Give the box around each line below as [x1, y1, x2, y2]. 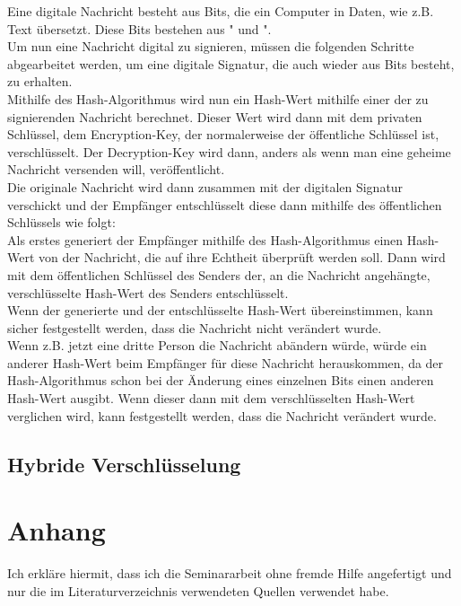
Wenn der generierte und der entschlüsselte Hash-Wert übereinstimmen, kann [7, 301, 433, 320]
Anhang [7, 512, 106, 549]
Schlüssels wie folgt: [7, 213, 116, 232]
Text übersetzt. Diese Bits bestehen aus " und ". [7, 19, 272, 38]
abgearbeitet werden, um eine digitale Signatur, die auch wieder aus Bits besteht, [7, 54, 455, 73]
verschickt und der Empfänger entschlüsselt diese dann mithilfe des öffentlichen [7, 195, 442, 214]
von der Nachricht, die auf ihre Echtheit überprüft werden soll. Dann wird [39, 248, 446, 267]
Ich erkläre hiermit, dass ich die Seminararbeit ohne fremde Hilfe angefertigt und [7, 564, 452, 583]
